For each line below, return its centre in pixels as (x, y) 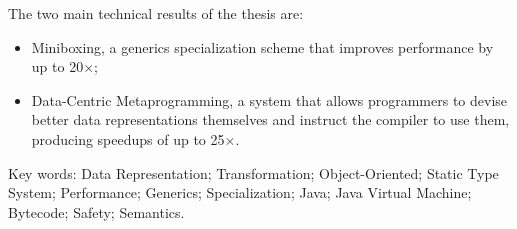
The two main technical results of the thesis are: (156, 13)
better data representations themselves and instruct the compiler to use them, (270, 119)
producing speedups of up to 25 (128, 138)
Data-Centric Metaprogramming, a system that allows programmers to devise (269, 99)
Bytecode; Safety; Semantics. (96, 211)
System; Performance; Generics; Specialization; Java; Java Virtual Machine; (240, 192)
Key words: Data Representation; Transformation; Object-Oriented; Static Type (253, 172)
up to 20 (57, 66)
